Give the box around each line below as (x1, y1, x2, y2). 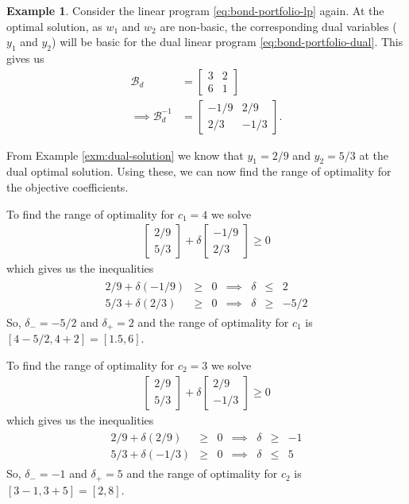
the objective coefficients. (6, 179, 129, 196)
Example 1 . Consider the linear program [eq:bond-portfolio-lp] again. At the (6, 2, 384, 18)
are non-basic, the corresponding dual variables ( (160, 17, 397, 34)
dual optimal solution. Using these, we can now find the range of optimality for (6, 163, 392, 180)
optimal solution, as (6, 17, 102, 34)
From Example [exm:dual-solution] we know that (6, 146, 244, 163)
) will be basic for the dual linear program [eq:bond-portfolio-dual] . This (52, 33, 403, 50)
